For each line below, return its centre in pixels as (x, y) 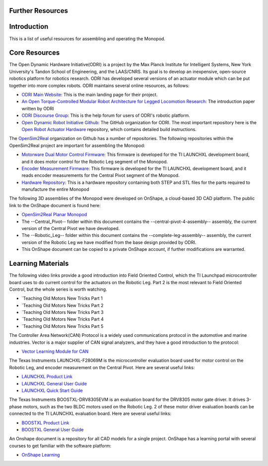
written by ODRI (38, 108)
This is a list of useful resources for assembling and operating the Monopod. (87, 39)
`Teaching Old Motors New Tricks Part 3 (63, 312)
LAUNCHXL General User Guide (54, 384)
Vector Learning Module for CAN (55, 351)
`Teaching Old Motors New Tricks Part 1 (62, 299)
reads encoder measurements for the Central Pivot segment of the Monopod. (100, 175)
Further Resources (38, 11)
